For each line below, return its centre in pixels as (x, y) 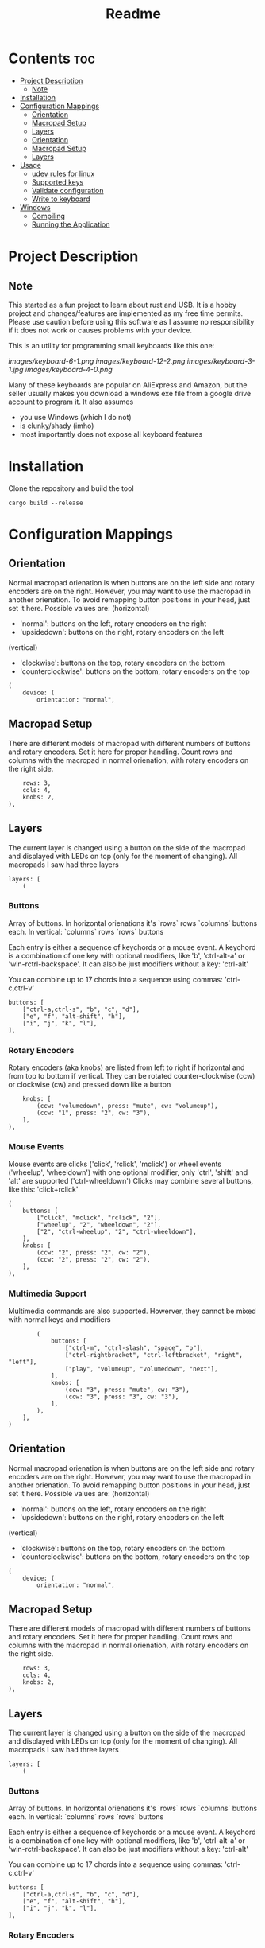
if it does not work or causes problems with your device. (100, 330)
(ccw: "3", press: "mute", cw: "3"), (127, 1390)
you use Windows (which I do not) (76, 417)
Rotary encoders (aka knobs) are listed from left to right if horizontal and (127, 1067)
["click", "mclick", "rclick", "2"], (99, 1218)
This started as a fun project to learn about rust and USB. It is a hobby (122, 305)
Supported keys (58, 182)
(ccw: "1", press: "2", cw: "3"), (94, 1113)
